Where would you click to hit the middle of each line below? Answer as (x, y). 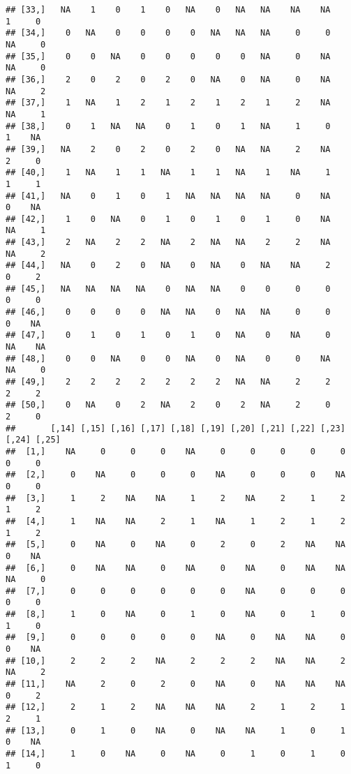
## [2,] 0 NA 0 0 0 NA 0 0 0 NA (175, 475)
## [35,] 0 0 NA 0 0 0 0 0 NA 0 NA (168, 56)
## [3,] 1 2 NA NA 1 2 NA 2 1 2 (175, 498)
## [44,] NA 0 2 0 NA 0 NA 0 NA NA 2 (168, 266)
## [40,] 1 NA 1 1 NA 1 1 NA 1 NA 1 (168, 173)
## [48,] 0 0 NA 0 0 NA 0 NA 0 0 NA (168, 358)
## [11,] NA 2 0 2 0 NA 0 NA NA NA (175, 684)
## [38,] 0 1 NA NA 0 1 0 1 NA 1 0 (168, 126)
